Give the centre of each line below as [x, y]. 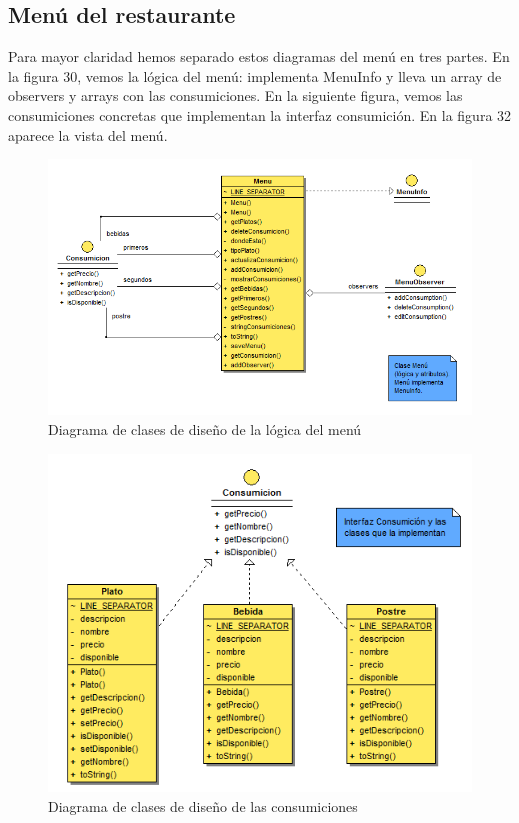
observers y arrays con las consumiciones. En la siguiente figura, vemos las [235, 95]
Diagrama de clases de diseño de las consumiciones [203, 805]
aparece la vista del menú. [88, 134]
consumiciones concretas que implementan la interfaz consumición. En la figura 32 [260, 114]
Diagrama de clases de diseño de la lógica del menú [205, 428]
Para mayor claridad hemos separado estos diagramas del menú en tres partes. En [259, 56]
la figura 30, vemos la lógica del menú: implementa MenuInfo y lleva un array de [255, 75]
